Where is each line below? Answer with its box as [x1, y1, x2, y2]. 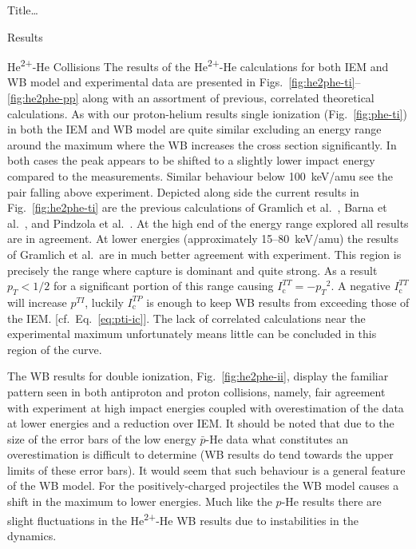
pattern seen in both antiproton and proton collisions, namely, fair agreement [7, 383, 386, 400]
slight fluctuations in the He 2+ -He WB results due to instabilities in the [7, 509, 359, 528]
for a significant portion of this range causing [53, 277, 274, 294]
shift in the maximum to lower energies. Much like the [7, 493, 272, 510]
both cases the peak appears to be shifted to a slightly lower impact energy [7, 152, 375, 169]
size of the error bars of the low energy [7, 430, 196, 447]
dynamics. [7, 527, 57, 543]
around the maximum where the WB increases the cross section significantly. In [7, 136, 397, 153]
